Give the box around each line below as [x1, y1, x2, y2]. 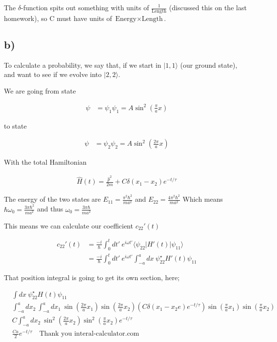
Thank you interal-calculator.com [39, 330, 139, 338]
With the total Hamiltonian [4, 157, 87, 167]
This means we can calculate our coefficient [4, 220, 133, 230]
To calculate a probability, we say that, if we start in [4, 59, 161, 70]
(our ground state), [180, 59, 237, 70]
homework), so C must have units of [4, 13, 112, 23]
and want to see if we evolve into [4, 69, 102, 79]
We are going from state [4, 85, 76, 95]
